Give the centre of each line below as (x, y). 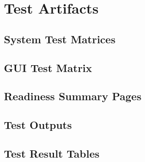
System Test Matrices (60, 39)
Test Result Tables (52, 153)
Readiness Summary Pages (73, 96)
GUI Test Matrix (48, 67)
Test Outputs (38, 125)
